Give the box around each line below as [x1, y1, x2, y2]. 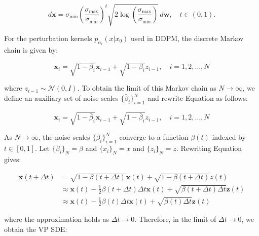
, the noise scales [38, 132, 90, 142]
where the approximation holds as [4, 214, 109, 224]
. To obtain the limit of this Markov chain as [77, 83, 216, 93]
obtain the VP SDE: [4, 224, 67, 234]
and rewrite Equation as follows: [147, 93, 248, 103]
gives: [4, 154, 21, 164]
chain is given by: [4, 45, 58, 55]
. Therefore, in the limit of [134, 214, 216, 224]
